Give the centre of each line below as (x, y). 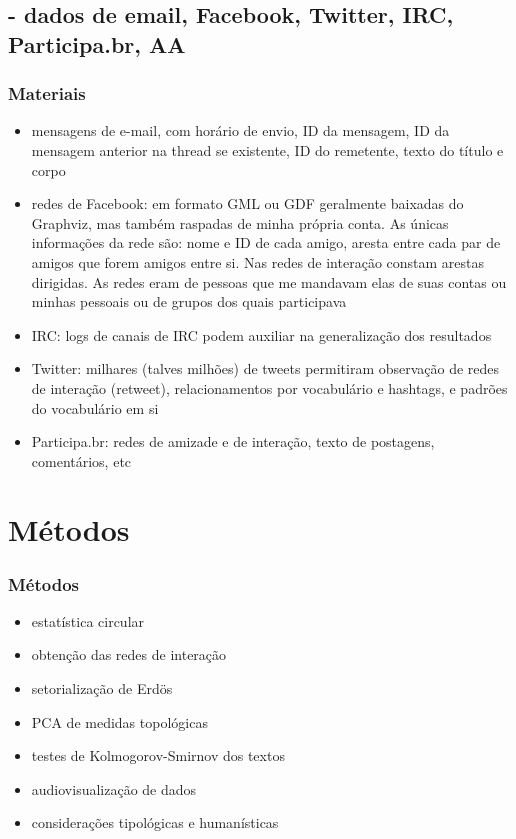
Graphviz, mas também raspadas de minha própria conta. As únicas (240, 222)
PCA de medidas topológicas (119, 721)
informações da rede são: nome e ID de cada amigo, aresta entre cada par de (266, 242)
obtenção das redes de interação (129, 654)
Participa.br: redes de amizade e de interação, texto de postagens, (233, 441)
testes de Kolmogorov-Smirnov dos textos (158, 755)
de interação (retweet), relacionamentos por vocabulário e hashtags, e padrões (269, 387)
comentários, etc (81, 460)
